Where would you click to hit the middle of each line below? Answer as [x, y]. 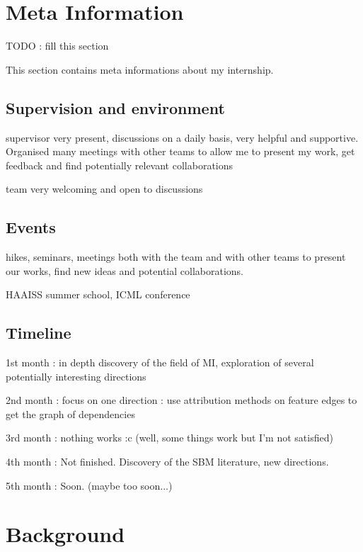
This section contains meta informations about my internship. [140, 69]
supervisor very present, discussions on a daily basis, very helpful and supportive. [182, 137]
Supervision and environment [115, 107]
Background [65, 534]
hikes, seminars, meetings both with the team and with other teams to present [176, 257]
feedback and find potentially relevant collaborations [120, 165]
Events [31, 227]
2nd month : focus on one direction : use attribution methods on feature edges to [181, 400]
